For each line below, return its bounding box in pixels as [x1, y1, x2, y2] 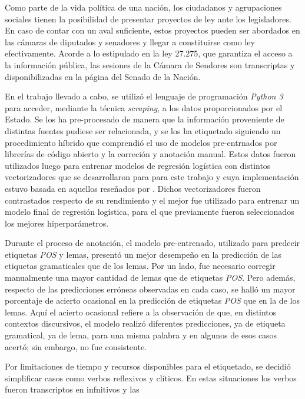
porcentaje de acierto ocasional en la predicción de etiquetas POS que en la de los [5, 294, 300, 307]
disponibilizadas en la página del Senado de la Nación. [5, 70, 201, 82]
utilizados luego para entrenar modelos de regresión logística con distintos [5, 159, 271, 171]
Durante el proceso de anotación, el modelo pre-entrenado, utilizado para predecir [5, 237, 300, 249]
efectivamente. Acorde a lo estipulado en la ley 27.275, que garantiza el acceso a [5, 47, 293, 59]
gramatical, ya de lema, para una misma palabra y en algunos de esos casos [5, 329, 277, 341]
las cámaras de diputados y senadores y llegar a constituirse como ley [5, 35, 255, 48]
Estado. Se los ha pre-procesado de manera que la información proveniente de [5, 113, 284, 125]
